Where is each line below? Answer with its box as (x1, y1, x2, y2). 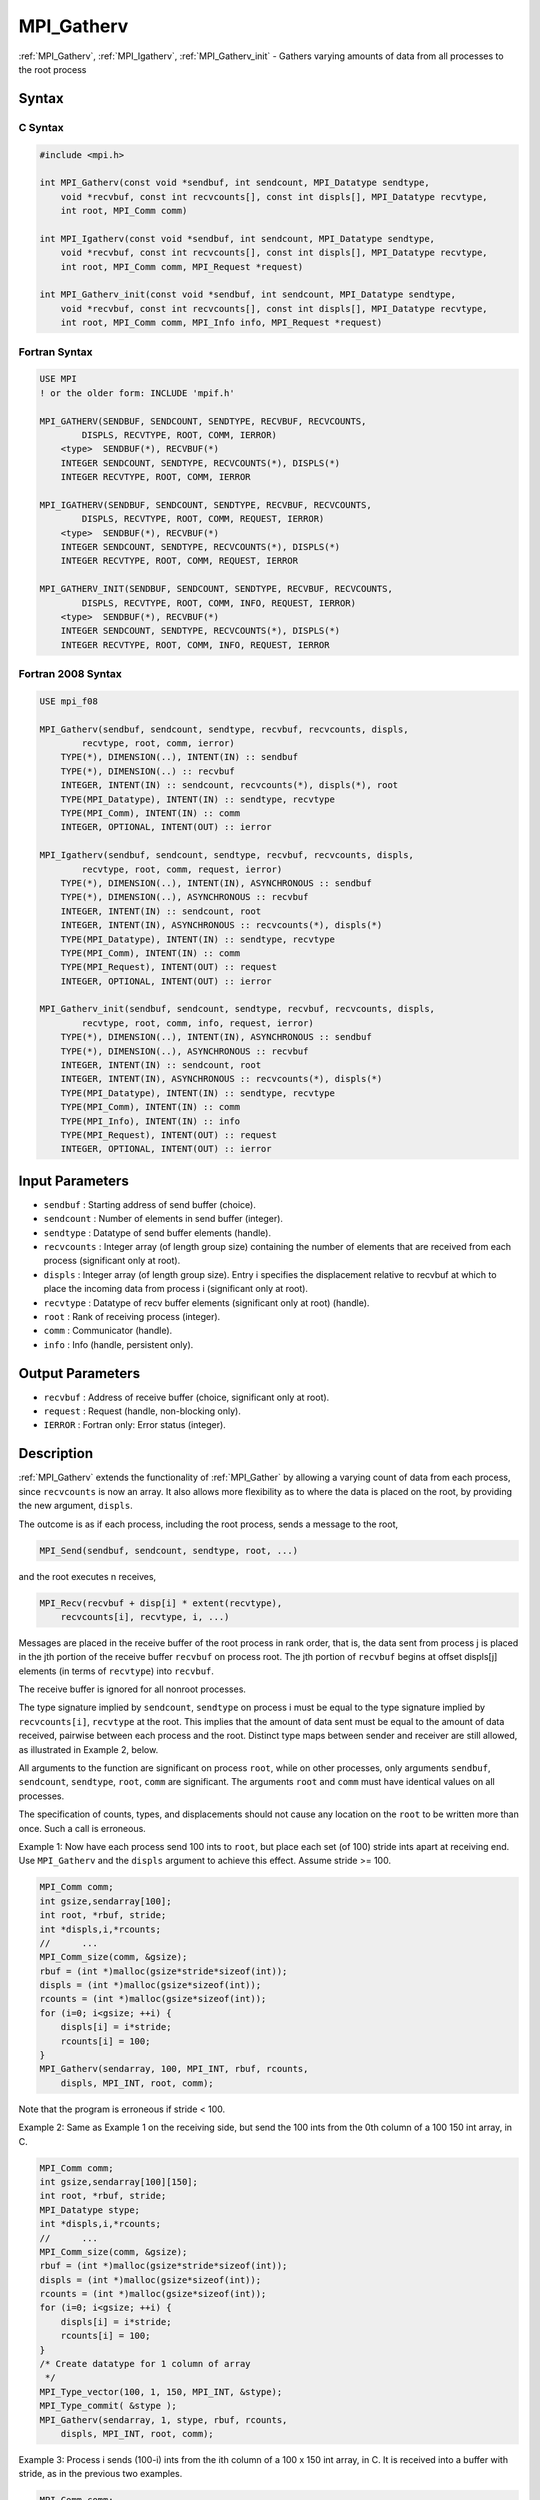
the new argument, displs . (18, 1500, 134, 1512)
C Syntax (18, 120, 64, 134)
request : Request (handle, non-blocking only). (43, 1405, 242, 1417)
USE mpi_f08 (39, 695, 99, 707)
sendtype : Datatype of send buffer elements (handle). (43, 1226, 272, 1239)
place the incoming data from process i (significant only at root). (43, 1283, 309, 1295)
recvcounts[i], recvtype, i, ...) (60, 1611, 230, 1622)
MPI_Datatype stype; (39, 2204, 140, 2215)
